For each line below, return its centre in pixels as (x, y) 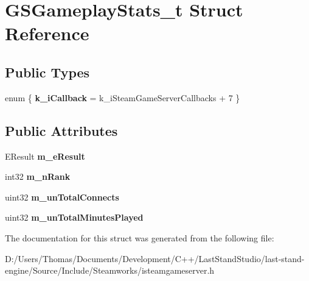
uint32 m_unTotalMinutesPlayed (74, 217)
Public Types (47, 72)
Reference (47, 33)
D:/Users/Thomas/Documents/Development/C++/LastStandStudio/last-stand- (155, 258)
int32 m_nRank (38, 176)
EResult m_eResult (45, 156)
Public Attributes (61, 130)
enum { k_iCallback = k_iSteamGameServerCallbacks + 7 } (123, 97)
